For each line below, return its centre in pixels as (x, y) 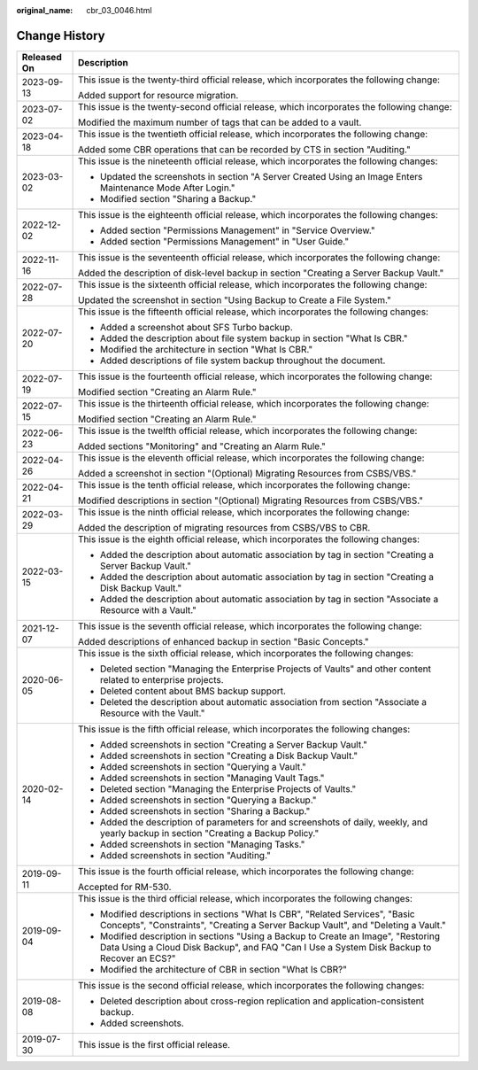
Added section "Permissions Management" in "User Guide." (225, 241)
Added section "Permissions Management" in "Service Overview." (238, 230)
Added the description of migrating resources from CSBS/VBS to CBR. (224, 527)
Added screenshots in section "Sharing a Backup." (205, 810)
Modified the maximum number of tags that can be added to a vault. (220, 122)
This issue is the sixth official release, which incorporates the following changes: (246, 653)
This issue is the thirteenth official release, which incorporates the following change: (254, 403)
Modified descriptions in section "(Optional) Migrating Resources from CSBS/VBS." (251, 500)
